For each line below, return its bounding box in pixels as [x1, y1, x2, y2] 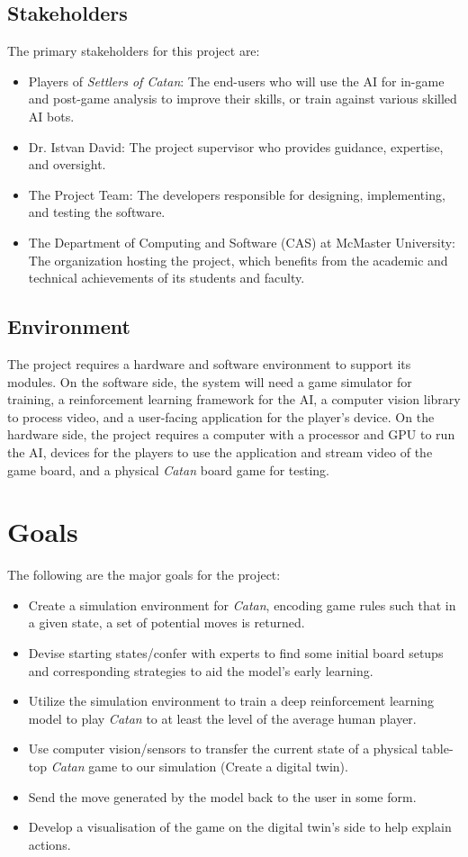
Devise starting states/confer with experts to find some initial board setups [28, 644, 444, 662]
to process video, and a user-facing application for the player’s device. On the [7, 407, 435, 426]
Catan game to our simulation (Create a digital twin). [50, 756, 348, 775]
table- [421, 739, 454, 758]
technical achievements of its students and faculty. [28, 268, 305, 287]
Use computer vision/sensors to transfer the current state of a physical [28, 739, 418, 758]
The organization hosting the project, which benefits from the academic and [28, 250, 448, 269]
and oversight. [28, 155, 106, 174]
